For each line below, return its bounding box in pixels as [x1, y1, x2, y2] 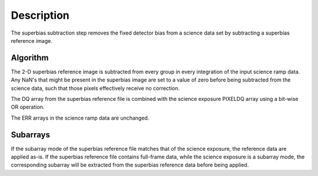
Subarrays [11, 130, 50, 140]
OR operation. [11, 103, 45, 111]
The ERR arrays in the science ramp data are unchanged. [11, 114, 150, 121]
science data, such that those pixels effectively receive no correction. [11, 84, 180, 92]
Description [11, 9, 70, 22]
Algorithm [11, 53, 49, 63]
